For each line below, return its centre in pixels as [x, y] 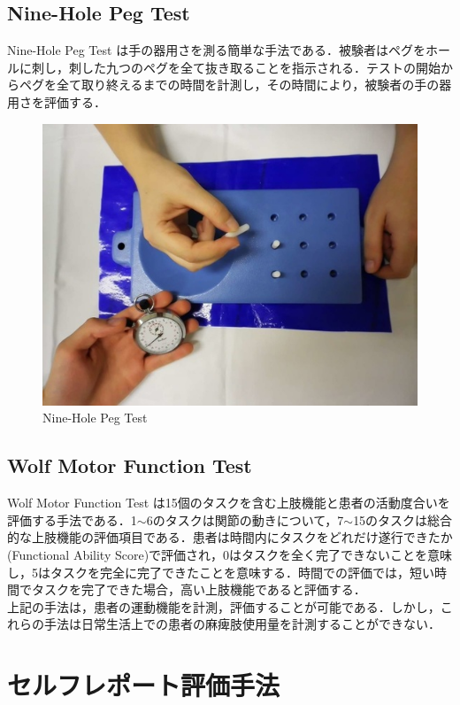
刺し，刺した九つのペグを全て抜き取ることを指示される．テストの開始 [236, 67]
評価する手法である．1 [72, 519]
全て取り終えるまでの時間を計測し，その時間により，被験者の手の [248, 85]
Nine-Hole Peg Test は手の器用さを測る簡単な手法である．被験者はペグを [216, 50]
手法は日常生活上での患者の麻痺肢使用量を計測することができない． [242, 624]
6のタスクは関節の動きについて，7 [245, 519]
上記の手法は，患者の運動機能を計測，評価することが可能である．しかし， [224, 606]
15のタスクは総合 [403, 519]
